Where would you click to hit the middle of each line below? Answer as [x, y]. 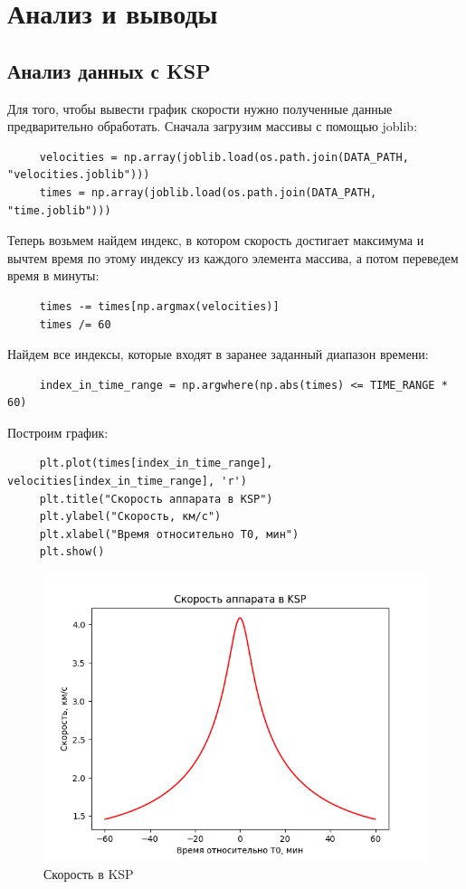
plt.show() [72, 552]
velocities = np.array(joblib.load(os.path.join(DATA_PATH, [224, 157]
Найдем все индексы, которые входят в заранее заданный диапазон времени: [218, 354]
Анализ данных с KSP [109, 70]
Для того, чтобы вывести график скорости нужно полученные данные [200, 108]
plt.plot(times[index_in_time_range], [156, 463]
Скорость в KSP [89, 873]
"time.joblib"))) [59, 210]
